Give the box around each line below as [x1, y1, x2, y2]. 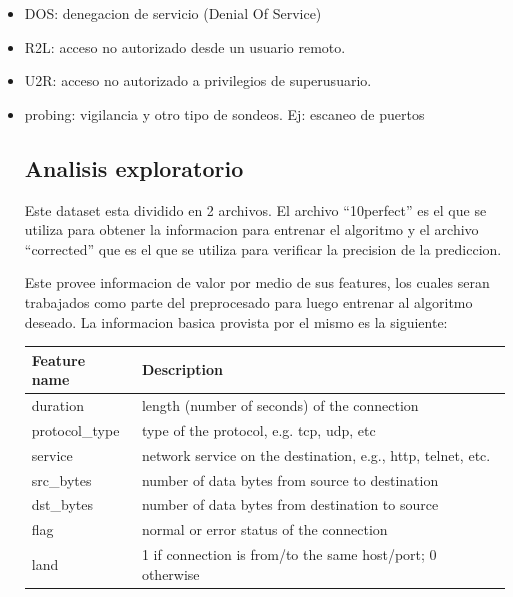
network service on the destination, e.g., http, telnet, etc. [141, 444, 491, 465]
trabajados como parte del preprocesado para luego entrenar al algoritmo [24, 291, 473, 312]
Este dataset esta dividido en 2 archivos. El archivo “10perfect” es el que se [24, 199, 487, 220]
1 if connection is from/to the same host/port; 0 [141, 544, 437, 565]
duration [31, 395, 84, 416]
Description [141, 359, 223, 380]
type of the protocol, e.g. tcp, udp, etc [141, 419, 376, 440]
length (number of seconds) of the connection [141, 395, 419, 416]
